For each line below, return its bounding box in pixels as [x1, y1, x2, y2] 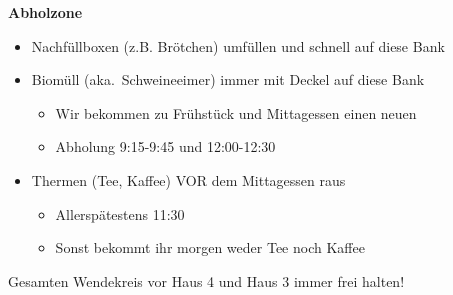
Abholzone [8, 2, 83, 22]
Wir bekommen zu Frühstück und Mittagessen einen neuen [55, 102, 417, 123]
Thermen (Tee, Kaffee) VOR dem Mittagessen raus [31, 169, 346, 190]
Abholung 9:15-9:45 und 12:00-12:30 [55, 136, 276, 157]
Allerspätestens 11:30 [55, 203, 185, 224]
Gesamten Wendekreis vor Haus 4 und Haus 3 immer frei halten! [8, 270, 405, 291]
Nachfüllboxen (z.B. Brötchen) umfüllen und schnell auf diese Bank [31, 35, 445, 56]
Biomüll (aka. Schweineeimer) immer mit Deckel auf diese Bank [31, 69, 425, 90]
